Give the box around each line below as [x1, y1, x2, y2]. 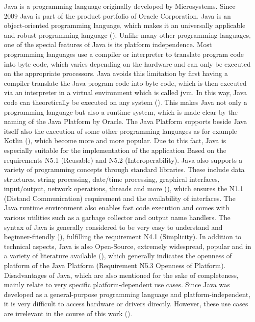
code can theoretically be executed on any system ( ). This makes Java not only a [4, 97, 247, 107]
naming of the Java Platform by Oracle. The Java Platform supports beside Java [4, 116, 247, 126]
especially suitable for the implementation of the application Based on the [4, 145, 227, 155]
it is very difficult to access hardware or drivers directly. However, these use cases [4, 298, 248, 309]
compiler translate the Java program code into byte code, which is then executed [4, 77, 247, 88]
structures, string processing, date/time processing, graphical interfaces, [4, 173, 220, 184]
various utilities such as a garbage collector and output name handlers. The [4, 212, 230, 223]
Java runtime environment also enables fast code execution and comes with [4, 202, 229, 213]
